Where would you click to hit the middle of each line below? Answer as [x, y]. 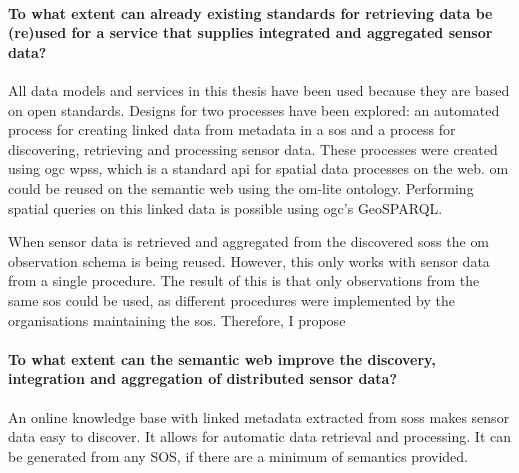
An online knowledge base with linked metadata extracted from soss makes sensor [259, 416]
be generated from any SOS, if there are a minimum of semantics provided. [238, 455]
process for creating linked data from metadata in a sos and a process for [232, 129]
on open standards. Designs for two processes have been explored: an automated [254, 109]
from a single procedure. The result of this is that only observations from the [244, 280]
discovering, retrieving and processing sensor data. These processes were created [253, 148]
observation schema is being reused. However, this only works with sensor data [249, 260]
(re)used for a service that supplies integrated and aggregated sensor [250, 32]
